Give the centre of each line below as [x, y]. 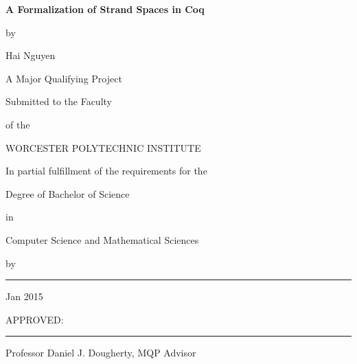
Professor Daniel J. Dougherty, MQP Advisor [101, 353]
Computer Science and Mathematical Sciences [102, 239]
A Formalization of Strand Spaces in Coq [105, 9]
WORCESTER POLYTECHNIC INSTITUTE [103, 147]
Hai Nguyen [31, 55]
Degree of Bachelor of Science [68, 193]
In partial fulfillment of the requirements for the [106, 171]
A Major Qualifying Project [64, 78]
